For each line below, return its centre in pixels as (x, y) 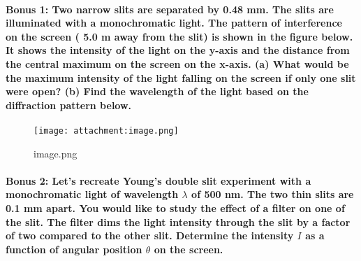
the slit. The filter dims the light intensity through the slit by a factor (178, 221)
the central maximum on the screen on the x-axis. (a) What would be (177, 63)
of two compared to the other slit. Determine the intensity (150, 235)
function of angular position (74, 249)
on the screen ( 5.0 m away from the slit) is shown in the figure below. (179, 36)
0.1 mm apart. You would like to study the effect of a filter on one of (175, 207)
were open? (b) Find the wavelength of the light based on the (157, 91)
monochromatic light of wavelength (92, 194)
